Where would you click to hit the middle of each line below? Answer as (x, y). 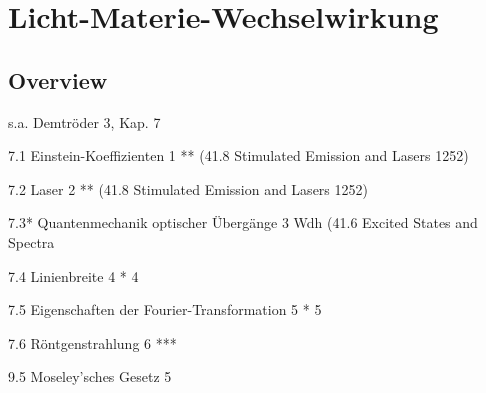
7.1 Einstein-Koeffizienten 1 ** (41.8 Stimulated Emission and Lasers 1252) (238, 155)
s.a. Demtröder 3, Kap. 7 (84, 121)
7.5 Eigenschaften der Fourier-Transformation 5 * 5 (165, 309)
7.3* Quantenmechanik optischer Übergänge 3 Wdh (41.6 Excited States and (243, 222)
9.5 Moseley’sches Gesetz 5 (90, 376)
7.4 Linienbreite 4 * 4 (73, 275)
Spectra (31, 241)
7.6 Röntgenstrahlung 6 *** (92, 342)
